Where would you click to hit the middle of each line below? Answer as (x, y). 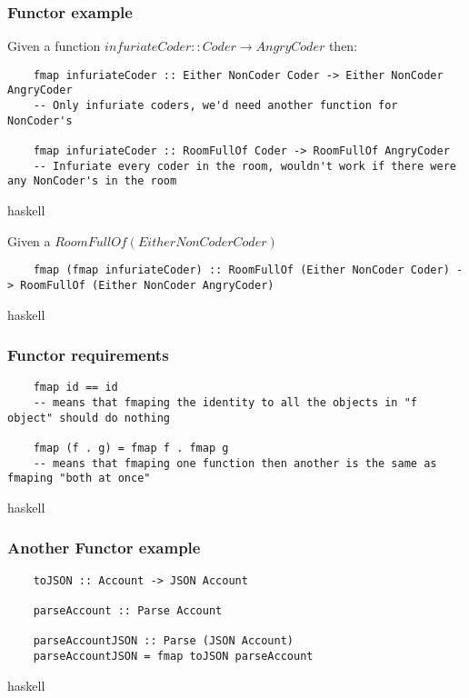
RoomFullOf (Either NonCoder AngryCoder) (147, 285)
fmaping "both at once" (79, 479)
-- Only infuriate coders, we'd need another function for (215, 106)
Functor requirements (88, 355)
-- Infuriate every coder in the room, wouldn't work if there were (244, 166)
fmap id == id (75, 388)
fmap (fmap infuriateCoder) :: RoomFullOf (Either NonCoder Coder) (241, 270)
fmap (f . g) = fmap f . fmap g (131, 448)
